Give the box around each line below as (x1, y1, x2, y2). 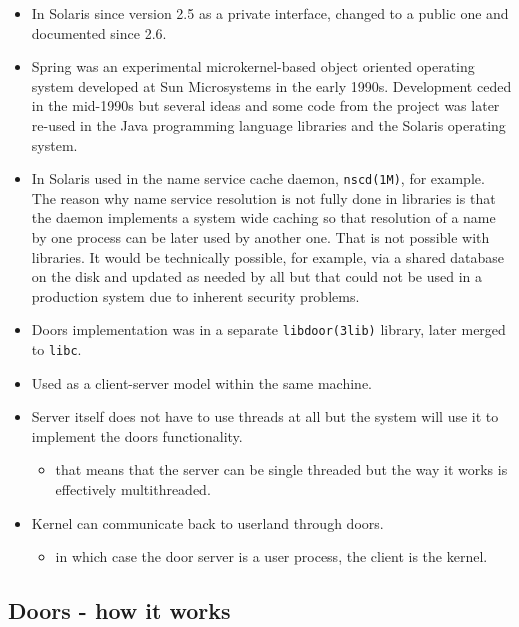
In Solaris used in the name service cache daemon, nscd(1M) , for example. (31, 168, 485, 189)
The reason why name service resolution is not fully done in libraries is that (31, 187, 496, 208)
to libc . (31, 339, 82, 360)
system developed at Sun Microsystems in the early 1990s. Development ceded (31, 75, 512, 96)
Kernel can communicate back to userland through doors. (31, 512, 384, 533)
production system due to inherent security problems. (31, 285, 360, 306)
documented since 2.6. (31, 22, 167, 43)
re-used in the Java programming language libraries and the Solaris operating (31, 114, 506, 135)
